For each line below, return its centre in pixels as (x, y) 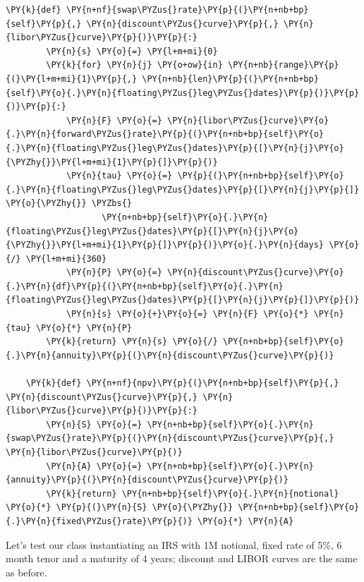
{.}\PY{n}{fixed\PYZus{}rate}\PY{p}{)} (99, 521)
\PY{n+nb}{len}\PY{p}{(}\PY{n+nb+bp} (230, 79)
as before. (26, 572)
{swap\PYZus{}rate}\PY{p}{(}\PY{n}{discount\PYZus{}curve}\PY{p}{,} (170, 438)
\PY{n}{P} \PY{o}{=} (114, 273)
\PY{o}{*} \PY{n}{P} (84, 328)
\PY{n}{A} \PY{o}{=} (94, 466)
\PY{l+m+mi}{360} (66, 259)
